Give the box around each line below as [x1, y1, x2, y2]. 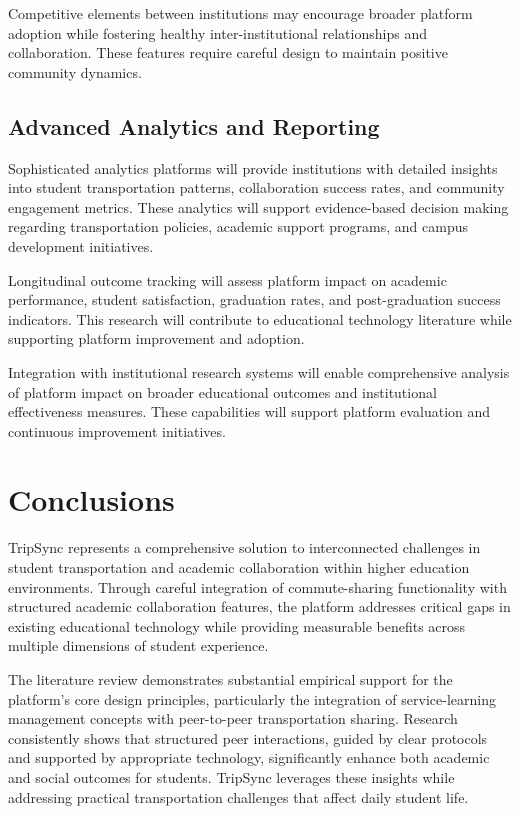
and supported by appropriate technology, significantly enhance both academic [8, 747, 490, 768]
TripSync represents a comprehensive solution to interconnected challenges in [8, 537, 481, 558]
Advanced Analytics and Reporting [8, 110, 380, 141]
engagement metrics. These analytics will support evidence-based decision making [8, 196, 509, 217]
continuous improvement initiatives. [8, 420, 226, 441]
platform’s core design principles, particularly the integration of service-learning [8, 688, 496, 709]
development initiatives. [8, 235, 154, 256]
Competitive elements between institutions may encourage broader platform [8, 3, 473, 23]
